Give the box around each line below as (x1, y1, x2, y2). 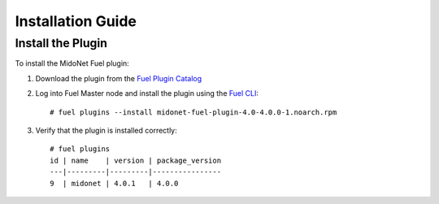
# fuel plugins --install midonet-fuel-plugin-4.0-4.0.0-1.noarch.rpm (50, 107, 337, 117)
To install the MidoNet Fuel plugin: (15, 59, 129, 68)
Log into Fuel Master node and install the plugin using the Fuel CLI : (35, 89, 259, 98)
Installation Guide (15, 12, 137, 30)
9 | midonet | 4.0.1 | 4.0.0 (50, 179, 179, 188)
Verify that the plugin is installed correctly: (35, 125, 178, 135)
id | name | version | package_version (50, 155, 222, 165)
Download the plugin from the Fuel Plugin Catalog (35, 73, 202, 83)
